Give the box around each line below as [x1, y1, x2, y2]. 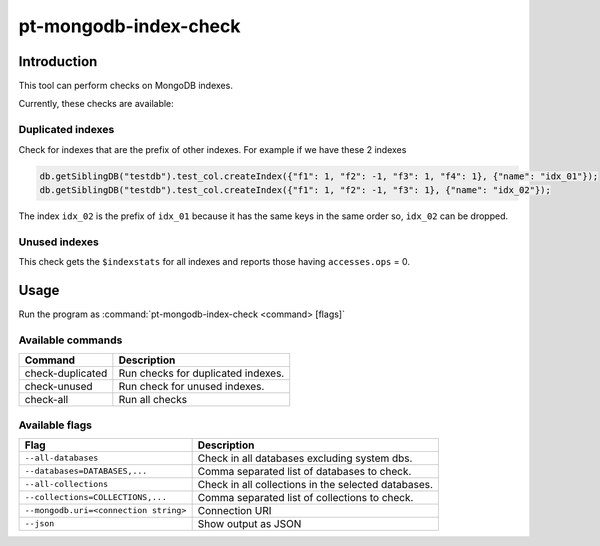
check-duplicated [24, 366, 108, 380]
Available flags [18, 418, 92, 432]
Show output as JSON [197, 516, 302, 530]
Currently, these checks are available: [18, 98, 174, 110]
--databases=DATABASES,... [24, 466, 148, 477]
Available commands [18, 333, 123, 347]
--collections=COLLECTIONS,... [24, 492, 167, 503]
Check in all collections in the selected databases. [197, 477, 434, 491]
